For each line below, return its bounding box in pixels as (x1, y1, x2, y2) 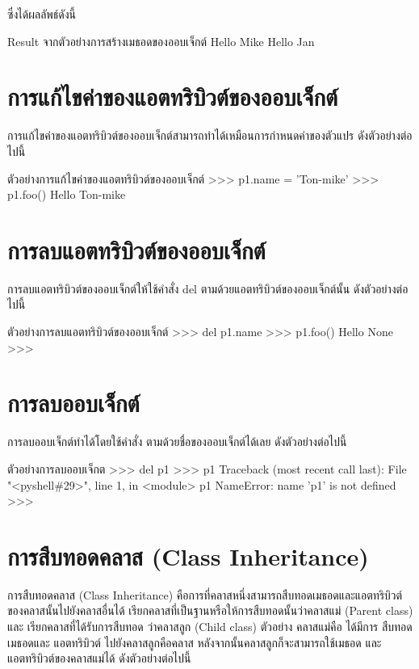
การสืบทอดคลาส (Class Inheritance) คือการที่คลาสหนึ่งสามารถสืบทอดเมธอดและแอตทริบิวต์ (7, 586, 403, 603)
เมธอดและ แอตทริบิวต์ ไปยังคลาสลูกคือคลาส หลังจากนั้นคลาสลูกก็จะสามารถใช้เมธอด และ (7, 633, 382, 650)
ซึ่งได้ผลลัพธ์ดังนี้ (7, 6, 77, 22)
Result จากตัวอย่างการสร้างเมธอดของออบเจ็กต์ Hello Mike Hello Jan (7, 32, 315, 49)
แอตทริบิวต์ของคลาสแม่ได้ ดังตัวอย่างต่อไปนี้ (7, 650, 191, 667)
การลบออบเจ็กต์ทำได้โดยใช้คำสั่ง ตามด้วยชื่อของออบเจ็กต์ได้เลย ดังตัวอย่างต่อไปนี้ (7, 433, 347, 450)
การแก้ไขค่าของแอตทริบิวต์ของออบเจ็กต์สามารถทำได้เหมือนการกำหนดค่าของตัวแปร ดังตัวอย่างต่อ (7, 127, 413, 144)
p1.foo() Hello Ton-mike (7, 186, 126, 203)
